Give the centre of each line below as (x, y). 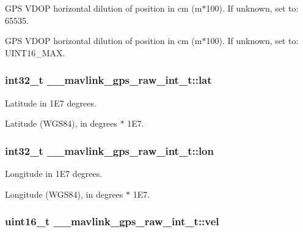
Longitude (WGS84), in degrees (64, 194)
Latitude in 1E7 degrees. (51, 103)
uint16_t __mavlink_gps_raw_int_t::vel (112, 221)
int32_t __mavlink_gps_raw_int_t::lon (109, 150)
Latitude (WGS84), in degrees (61, 123)
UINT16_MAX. (35, 52)
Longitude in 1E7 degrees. (54, 173)
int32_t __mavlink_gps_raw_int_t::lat (108, 80)
